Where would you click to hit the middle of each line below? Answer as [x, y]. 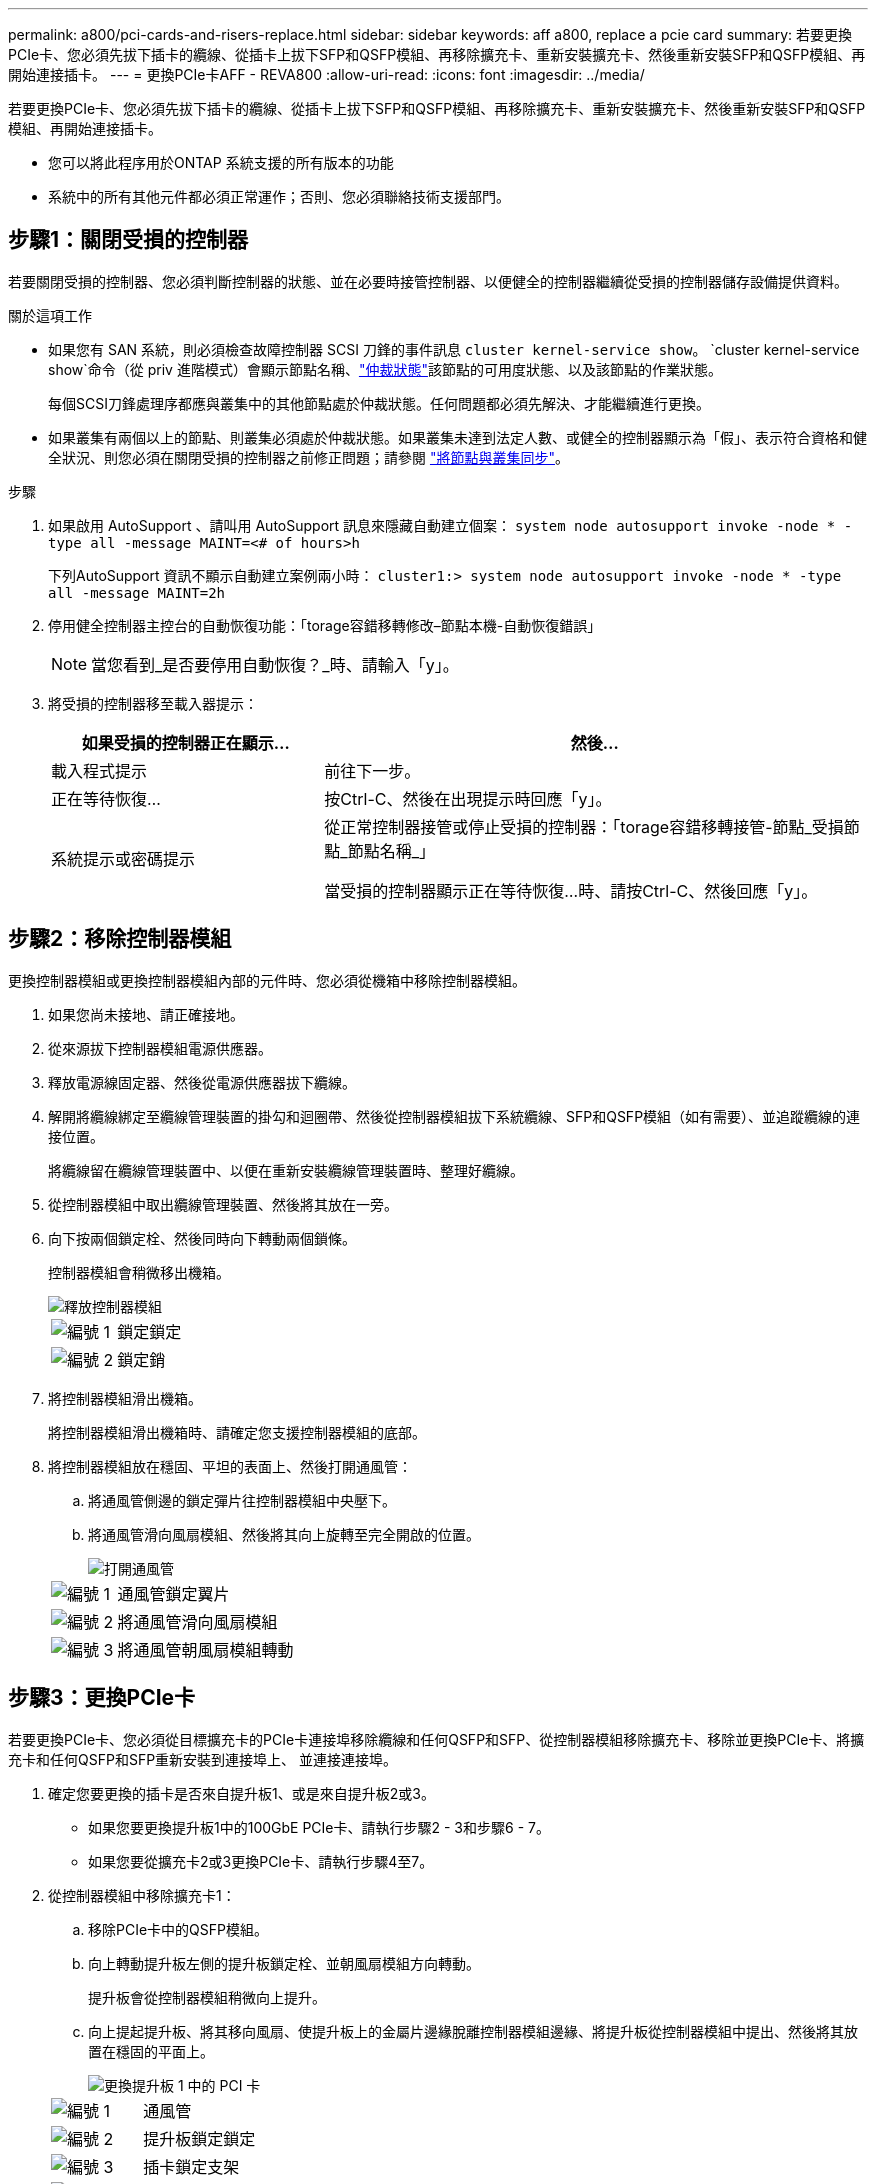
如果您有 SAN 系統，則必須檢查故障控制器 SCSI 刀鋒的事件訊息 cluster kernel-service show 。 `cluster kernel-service [454, 349]
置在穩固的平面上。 [151, 2051]
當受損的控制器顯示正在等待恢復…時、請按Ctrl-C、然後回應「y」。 [571, 890]
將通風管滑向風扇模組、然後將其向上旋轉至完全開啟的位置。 [284, 1534]
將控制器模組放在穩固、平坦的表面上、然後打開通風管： [230, 1466]
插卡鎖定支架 [191, 2166]
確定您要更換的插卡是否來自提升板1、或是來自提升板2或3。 [241, 1793]
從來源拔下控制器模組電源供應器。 [160, 1048]
